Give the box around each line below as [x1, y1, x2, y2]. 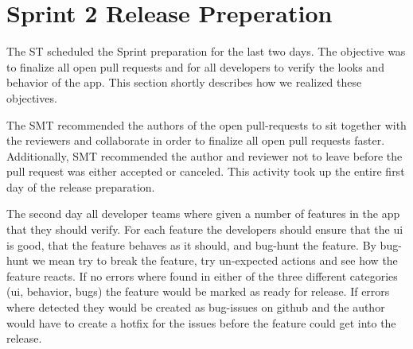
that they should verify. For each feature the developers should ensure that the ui [6, 221, 403, 238]
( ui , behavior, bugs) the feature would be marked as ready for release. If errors [6, 283, 390, 300]
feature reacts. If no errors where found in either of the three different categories [6, 267, 398, 284]
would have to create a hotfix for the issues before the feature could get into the [6, 314, 396, 331]
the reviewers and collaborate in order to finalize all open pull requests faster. [6, 132, 385, 149]
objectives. [6, 89, 57, 106]
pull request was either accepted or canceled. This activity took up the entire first [6, 163, 405, 180]
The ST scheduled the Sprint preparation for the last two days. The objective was [6, 43, 406, 60]
